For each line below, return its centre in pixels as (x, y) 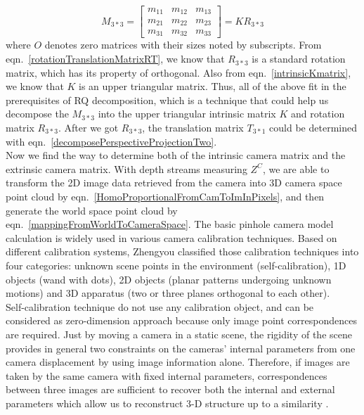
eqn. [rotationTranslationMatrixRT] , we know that (115, 59)
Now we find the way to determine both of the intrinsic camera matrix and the (176, 155)
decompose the (37, 114)
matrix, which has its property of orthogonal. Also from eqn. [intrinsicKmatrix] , (178, 72)
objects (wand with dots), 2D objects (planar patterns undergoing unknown (169, 279)
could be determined (313, 128)
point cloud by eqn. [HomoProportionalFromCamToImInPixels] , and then (165, 196)
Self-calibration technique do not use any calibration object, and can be (160, 306)
